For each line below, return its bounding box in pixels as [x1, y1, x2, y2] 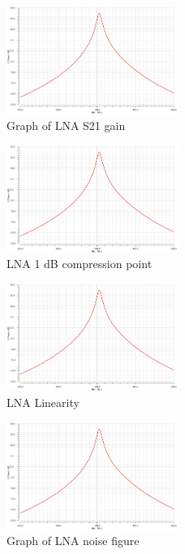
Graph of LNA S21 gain [6, 116, 126, 133]
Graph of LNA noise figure [6, 532, 140, 549]
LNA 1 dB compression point [6, 255, 153, 272]
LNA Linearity [6, 393, 80, 410]
